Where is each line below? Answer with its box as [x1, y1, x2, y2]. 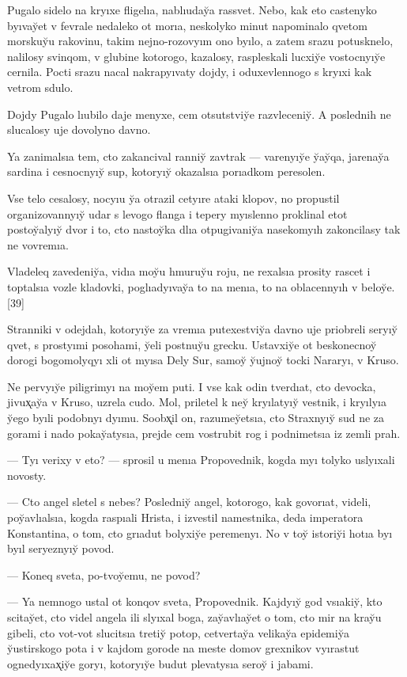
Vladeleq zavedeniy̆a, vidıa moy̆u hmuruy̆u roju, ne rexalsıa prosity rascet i [7, 263, 371, 280]
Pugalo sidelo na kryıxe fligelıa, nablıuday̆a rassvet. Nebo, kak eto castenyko [7, 2, 377, 17]
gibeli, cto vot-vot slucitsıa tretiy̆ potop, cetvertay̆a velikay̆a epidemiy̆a [7, 624, 350, 641]
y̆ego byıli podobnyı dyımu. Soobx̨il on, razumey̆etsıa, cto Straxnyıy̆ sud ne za [7, 409, 385, 426]
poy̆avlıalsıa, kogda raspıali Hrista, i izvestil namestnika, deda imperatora [7, 509, 364, 526]
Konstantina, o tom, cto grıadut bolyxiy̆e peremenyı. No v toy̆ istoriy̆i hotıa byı [7, 524, 393, 541]
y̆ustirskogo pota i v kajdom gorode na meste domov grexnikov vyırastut [7, 640, 360, 656]
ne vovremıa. [7, 236, 69, 253]
